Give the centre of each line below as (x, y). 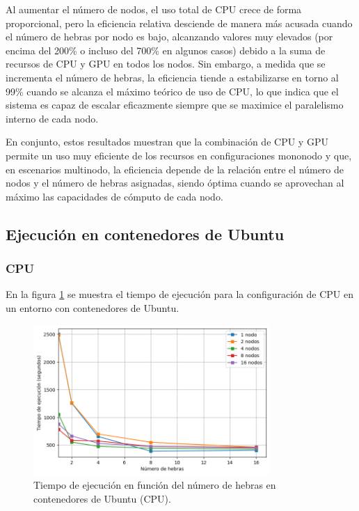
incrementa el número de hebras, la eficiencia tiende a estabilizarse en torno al (172, 77)
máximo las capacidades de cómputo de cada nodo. (114, 196)
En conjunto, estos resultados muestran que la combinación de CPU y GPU (167, 142)
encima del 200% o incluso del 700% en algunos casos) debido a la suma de (166, 50)
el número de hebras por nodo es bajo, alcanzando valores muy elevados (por (169, 37)
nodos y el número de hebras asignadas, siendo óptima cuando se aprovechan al (175, 183)
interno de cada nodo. (52, 118)
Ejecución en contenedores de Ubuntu (145, 234)
